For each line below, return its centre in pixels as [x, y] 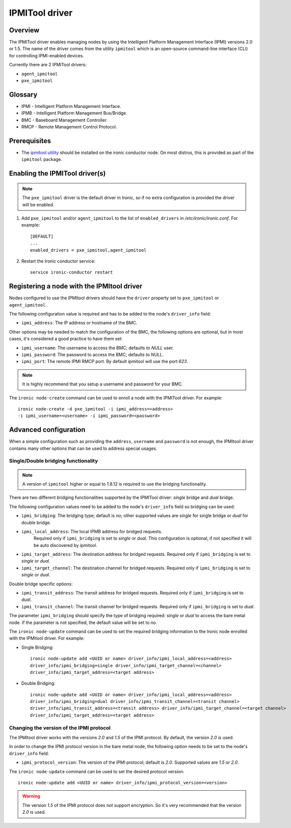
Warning [31, 796]
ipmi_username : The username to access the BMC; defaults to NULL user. [98, 348]
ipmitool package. [42, 159]
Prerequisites [30, 141]
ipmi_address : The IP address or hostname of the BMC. [79, 323]
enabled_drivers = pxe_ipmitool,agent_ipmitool [88, 250]
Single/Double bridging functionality [53, 461]
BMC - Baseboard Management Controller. [65, 120]
